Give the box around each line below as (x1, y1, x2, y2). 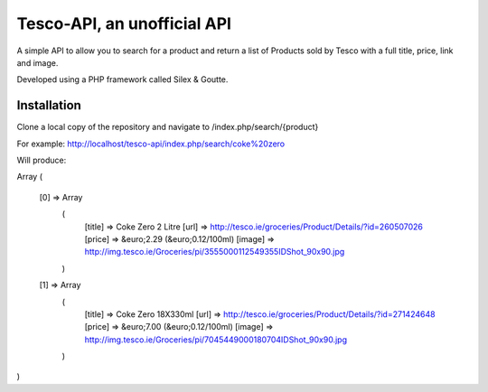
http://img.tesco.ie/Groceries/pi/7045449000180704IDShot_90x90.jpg (84, 334, 348, 345)
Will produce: (16, 154, 67, 166)
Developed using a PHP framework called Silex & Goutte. (16, 74, 229, 85)
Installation (16, 98, 81, 113)
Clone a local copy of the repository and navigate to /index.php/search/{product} (16, 122, 319, 133)
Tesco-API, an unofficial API (16, 14, 232, 33)
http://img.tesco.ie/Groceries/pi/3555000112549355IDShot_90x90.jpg (84, 247, 345, 257)
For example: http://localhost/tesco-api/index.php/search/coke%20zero (16, 138, 286, 149)
